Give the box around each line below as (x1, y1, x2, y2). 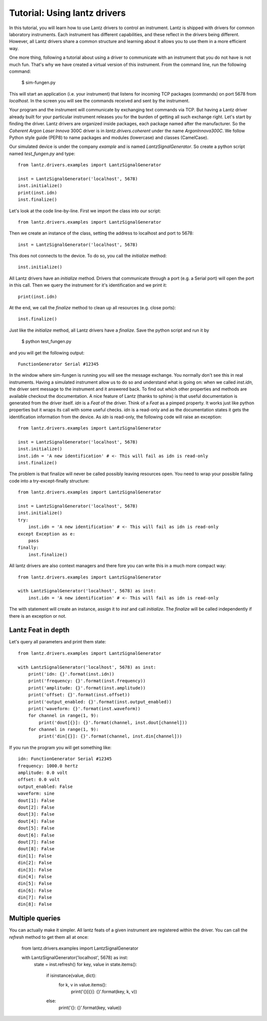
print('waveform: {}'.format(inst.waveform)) (28, 706, 141, 711)
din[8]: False (18, 901, 52, 907)
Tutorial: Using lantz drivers (9, 7, 126, 18)
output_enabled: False (18, 783, 73, 789)
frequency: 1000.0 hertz (18, 763, 78, 769)
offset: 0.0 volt (18, 777, 60, 782)
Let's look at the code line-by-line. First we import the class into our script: (9, 208, 161, 214)
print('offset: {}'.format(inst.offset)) (28, 692, 131, 698)
